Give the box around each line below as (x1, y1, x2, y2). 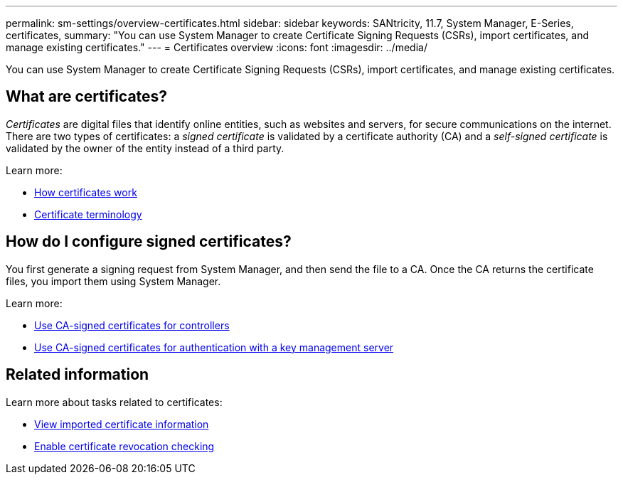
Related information (6, 366, 149, 384)
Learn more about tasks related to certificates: (6, 395, 223, 408)
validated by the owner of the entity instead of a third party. (6, 142, 284, 154)
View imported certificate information (34, 417, 209, 430)
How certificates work (34, 186, 137, 198)
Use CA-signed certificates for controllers (34, 319, 230, 331)
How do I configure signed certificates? (6, 233, 292, 251)
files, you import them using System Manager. (6, 274, 221, 287)
